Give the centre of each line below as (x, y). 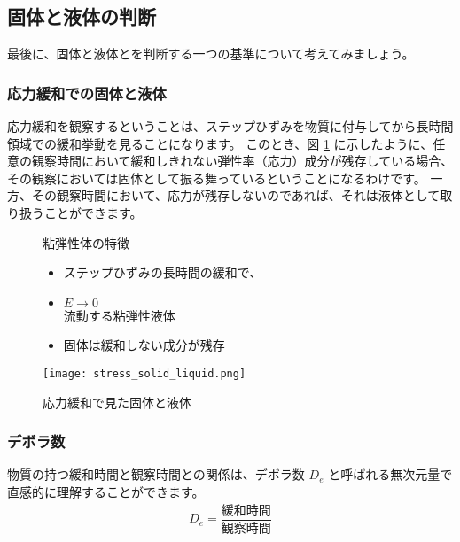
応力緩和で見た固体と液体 (117, 402)
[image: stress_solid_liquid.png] (144, 373)
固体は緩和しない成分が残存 (144, 345)
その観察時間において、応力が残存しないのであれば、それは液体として (236, 195)
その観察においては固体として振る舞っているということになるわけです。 (217, 178)
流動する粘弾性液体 (119, 315)
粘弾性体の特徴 (86, 242)
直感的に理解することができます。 (106, 492)
